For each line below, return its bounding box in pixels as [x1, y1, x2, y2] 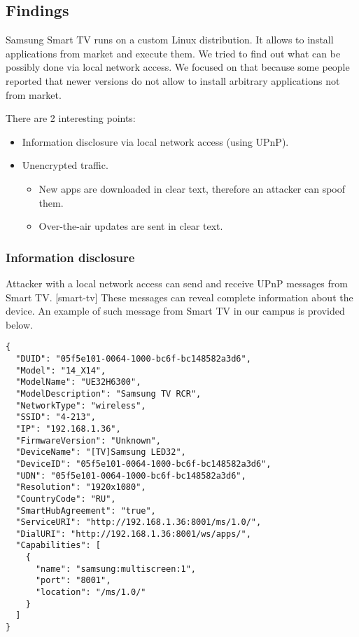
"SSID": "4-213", [15, 412, 96, 423]
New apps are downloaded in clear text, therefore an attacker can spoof [38, 181, 346, 196]
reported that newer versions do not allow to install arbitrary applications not [6, 73, 340, 88]
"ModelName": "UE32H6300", [15, 377, 141, 388]
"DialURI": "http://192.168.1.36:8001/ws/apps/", [15, 528, 251, 539]
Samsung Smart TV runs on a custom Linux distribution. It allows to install [6, 32, 334, 47]
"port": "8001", [35, 575, 111, 586]
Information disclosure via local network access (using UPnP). [22, 134, 289, 149]
